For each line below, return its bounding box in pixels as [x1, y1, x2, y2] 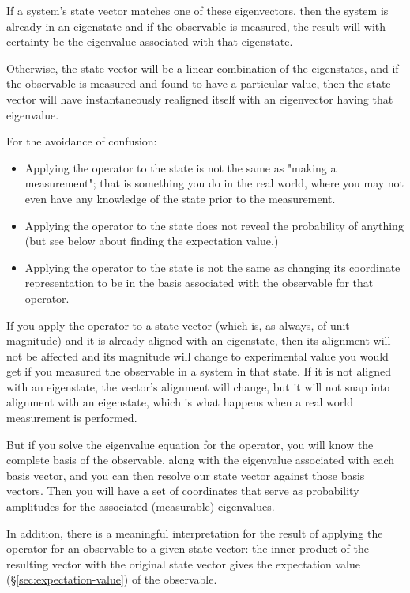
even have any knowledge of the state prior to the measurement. [24, 190, 336, 206]
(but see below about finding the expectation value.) [24, 232, 279, 249]
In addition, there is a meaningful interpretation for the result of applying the [6, 524, 383, 541]
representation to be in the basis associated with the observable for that [24, 274, 374, 291]
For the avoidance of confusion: [6, 133, 157, 149]
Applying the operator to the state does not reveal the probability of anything [24, 217, 404, 233]
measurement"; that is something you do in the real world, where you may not [24, 175, 404, 191]
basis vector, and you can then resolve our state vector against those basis [6, 466, 365, 483]
